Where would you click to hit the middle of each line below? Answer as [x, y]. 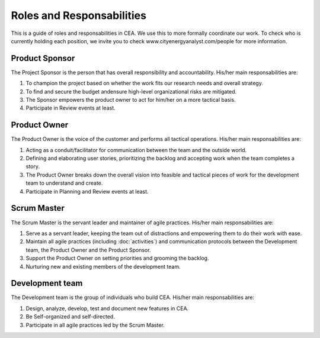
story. [33, 166]
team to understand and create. [64, 183]
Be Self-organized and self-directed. [70, 317]
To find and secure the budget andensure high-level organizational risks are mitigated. [131, 91]
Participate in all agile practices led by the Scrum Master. [95, 325]
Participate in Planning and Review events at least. [87, 191]
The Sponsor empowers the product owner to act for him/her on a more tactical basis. [131, 100]
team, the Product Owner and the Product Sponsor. [88, 250]
